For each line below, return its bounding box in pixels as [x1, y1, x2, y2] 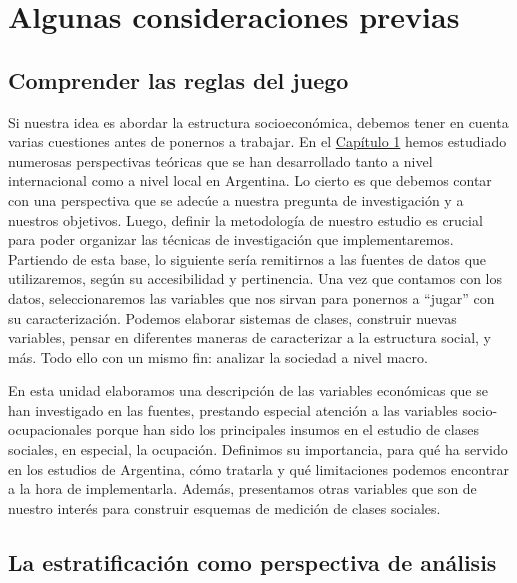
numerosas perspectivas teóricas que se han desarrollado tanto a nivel [8, 150, 433, 171]
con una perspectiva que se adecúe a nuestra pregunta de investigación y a [8, 189, 464, 210]
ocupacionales [8, 419, 92, 440]
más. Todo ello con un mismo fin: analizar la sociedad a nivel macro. [8, 346, 428, 367]
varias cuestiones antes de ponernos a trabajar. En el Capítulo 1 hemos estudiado [8, 131, 507, 152]
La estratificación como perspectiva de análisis [8, 546, 497, 577]
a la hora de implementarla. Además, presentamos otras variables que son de [8, 478, 477, 499]
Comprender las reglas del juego [8, 64, 349, 95]
